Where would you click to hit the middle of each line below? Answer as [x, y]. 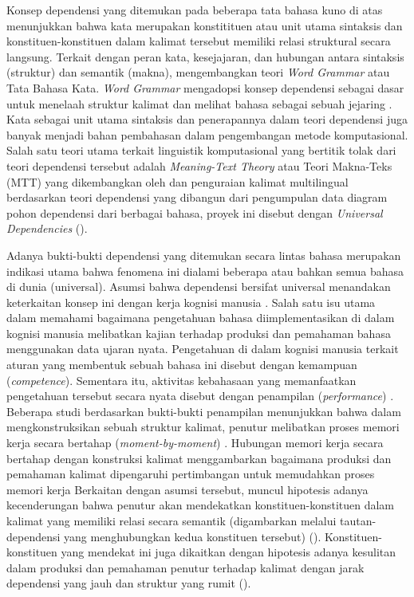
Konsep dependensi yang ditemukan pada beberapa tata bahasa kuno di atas [195, 10]
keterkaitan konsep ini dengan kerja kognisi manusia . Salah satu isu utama [191, 302]
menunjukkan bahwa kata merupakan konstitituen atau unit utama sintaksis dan [205, 25]
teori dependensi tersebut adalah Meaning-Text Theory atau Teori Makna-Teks [199, 165]
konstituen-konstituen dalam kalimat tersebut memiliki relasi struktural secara [199, 41]
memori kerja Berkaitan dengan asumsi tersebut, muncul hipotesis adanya [187, 489]
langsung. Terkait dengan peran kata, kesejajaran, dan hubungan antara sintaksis [205, 56]
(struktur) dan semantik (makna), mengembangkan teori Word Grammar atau [198, 72]
